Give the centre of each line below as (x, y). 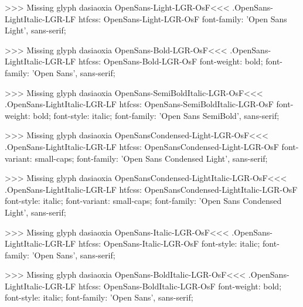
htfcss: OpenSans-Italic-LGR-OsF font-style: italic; (169, 243)
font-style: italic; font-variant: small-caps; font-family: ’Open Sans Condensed (143, 201)
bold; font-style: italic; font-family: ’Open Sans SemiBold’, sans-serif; (156, 115)
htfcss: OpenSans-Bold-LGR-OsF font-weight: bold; (171, 61)
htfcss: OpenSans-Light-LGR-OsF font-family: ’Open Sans (183, 18)
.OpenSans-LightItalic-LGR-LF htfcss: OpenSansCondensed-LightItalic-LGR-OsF (151, 189)
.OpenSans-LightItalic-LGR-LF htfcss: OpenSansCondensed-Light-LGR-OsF (142, 146)
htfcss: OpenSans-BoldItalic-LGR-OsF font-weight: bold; (180, 286)
